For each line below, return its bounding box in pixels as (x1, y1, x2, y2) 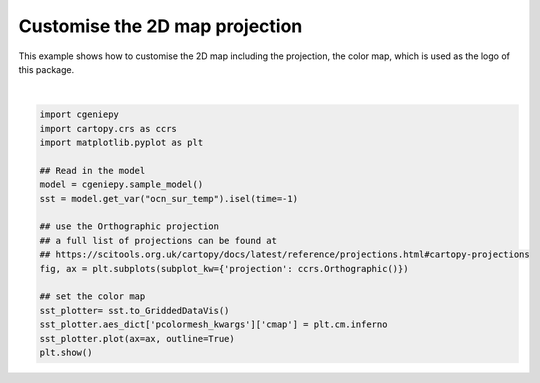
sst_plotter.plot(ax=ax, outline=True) (39, 333, 235, 344)
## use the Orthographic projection (39, 221, 220, 232)
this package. (18, 63, 75, 75)
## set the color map (39, 291, 146, 302)
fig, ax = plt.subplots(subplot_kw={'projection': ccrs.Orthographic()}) (39, 263, 409, 274)
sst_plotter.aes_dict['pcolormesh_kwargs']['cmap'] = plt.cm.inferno (39, 319, 388, 330)
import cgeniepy (39, 109, 120, 120)
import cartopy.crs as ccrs (39, 123, 177, 134)
